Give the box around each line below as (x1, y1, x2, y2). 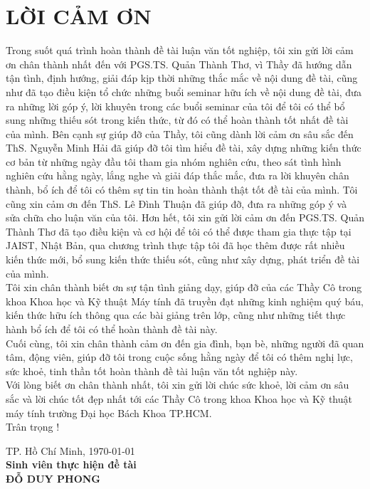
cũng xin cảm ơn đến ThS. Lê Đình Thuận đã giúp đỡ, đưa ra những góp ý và (6, 196, 347, 211)
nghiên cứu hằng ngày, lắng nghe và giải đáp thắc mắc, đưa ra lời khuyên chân (6, 168, 349, 183)
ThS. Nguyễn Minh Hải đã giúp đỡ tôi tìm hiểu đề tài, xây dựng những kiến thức (6, 140, 361, 155)
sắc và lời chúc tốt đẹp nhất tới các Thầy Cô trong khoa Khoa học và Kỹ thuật (6, 391, 352, 406)
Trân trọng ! (6, 419, 60, 434)
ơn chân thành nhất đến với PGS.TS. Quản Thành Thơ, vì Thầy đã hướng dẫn (6, 56, 352, 71)
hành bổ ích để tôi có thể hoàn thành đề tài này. (6, 322, 218, 336)
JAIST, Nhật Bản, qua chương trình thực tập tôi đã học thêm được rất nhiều (6, 238, 345, 253)
